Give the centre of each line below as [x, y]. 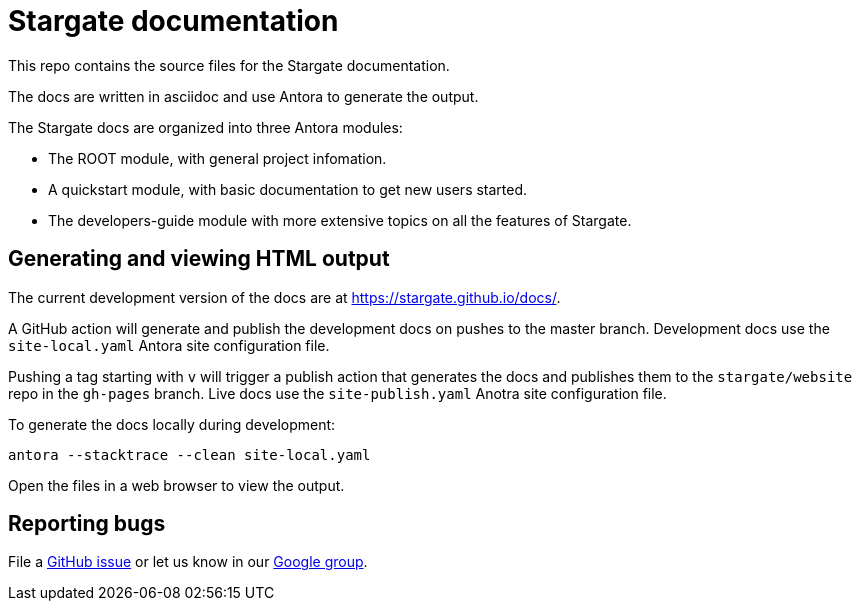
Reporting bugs [87, 524]
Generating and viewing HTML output [199, 259]
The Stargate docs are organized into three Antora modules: [205, 127]
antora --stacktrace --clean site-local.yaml [189, 454]
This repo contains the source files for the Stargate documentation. [229, 65]
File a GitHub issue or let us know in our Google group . [188, 562]
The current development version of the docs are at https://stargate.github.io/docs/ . [284, 297]
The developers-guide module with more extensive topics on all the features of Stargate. [340, 220]
